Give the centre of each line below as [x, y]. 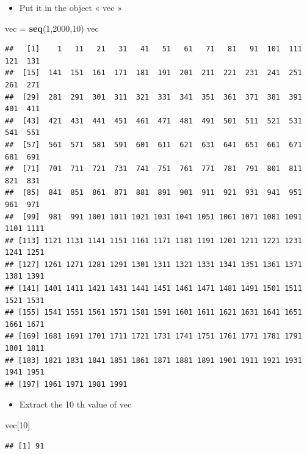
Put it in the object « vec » [70, 7]
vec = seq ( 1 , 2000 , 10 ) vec [52, 28]
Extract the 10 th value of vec [75, 404]
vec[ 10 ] [18, 425]
